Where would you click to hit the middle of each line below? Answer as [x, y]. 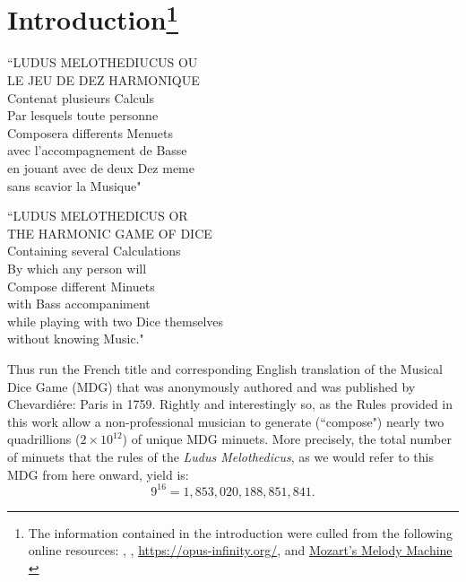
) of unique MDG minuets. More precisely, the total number [287, 439]
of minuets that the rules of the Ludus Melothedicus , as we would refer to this [220, 456]
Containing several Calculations [94, 251]
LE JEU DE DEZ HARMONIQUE [104, 80]
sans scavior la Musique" [74, 185]
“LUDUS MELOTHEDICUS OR [98, 216]
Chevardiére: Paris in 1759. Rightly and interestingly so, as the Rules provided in [230, 404]
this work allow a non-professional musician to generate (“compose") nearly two [226, 421]
